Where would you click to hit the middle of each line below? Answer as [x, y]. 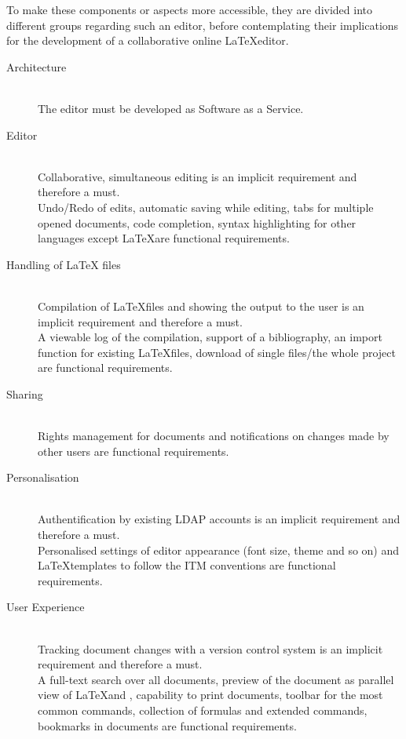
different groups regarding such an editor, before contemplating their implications [203, 25]
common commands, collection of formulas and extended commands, [203, 710]
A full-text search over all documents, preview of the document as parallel [216, 679]
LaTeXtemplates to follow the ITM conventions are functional [187, 565]
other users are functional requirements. [134, 451]
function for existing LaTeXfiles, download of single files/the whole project [217, 352]
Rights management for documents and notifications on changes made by [214, 436]
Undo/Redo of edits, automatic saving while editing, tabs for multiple [206, 207]
